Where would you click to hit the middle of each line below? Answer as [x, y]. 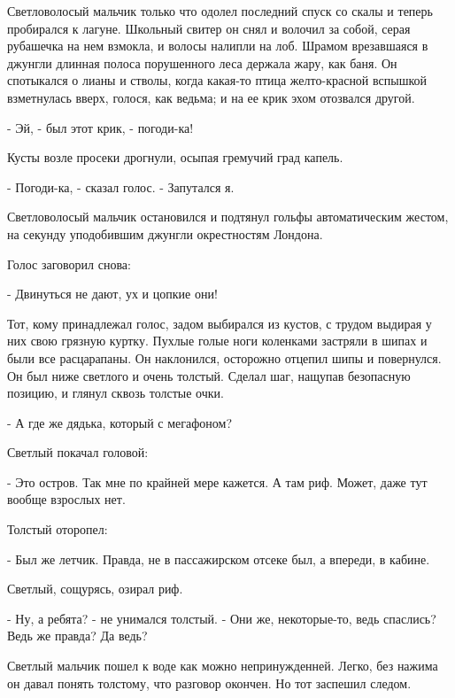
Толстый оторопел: [58, 529]
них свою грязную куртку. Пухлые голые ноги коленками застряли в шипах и [217, 341]
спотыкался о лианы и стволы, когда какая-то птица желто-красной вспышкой [217, 80]
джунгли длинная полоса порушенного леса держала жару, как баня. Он [202, 62]
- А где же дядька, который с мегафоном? [120, 422]
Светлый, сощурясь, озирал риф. [95, 589]
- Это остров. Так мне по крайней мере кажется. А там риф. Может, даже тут [217, 481]
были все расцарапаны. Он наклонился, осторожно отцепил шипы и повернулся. [224, 357]
